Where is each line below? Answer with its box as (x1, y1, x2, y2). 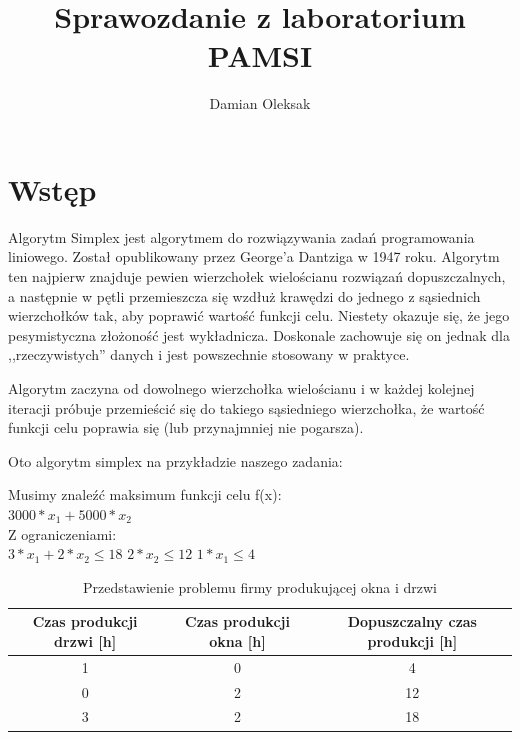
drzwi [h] (54, 630, 117, 651)
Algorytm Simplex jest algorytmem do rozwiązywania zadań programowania (8, 226, 475, 247)
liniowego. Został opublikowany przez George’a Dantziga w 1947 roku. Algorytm (8, 246, 500, 267)
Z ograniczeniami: (8, 523, 117, 544)
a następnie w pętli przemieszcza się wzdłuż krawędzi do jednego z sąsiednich (8, 285, 481, 306)
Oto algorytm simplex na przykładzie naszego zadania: (8, 450, 343, 471)
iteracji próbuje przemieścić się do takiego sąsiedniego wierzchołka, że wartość (8, 397, 485, 418)
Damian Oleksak (209, 93, 311, 114)
